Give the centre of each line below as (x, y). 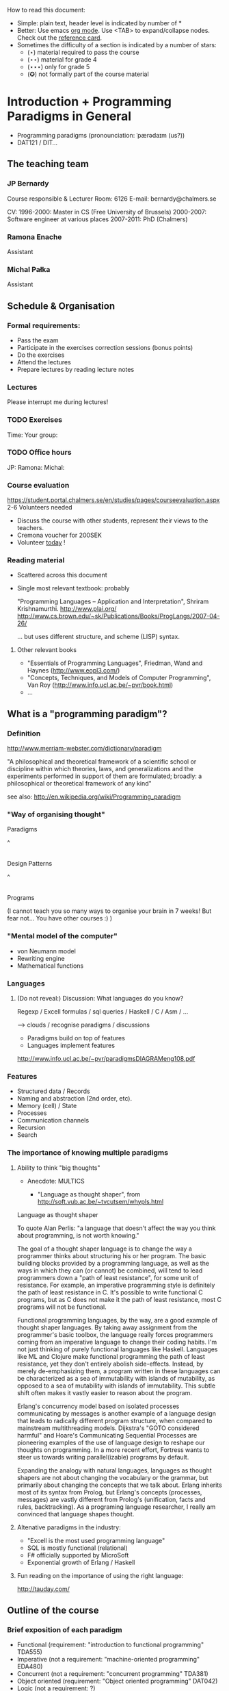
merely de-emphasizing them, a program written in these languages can (119, 1371)
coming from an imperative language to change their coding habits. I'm (117, 1342)
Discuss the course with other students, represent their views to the (112, 521)
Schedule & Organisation (61, 306)
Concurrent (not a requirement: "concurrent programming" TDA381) (112, 1674)
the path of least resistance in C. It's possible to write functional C (110, 1292)
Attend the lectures (44, 362)
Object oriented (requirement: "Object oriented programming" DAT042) (117, 1681)
